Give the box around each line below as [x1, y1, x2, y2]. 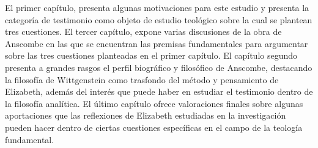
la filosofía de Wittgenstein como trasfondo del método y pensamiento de [5, 73, 279, 86]
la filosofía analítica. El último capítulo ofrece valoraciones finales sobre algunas [5, 97, 303, 109]
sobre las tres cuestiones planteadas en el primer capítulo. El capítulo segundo [5, 49, 298, 62]
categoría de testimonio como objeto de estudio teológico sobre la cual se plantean [5, 13, 312, 26]
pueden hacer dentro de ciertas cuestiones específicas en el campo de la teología [5, 120, 303, 133]
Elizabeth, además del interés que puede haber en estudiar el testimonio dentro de [5, 85, 313, 98]
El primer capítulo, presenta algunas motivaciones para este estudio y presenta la [5, 1, 309, 13]
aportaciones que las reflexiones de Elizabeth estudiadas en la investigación [5, 109, 286, 122]
